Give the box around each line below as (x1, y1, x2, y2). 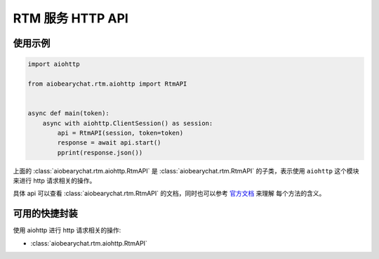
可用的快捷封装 (13, 208, 78, 220)
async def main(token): (27, 109, 110, 117)
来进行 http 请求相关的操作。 (13, 176, 96, 185)
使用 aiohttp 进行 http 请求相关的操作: (13, 226, 121, 234)
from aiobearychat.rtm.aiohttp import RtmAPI (27, 79, 187, 88)
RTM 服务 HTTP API (13, 11, 129, 26)
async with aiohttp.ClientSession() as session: (42, 119, 213, 127)
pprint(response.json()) (57, 148, 143, 157)
